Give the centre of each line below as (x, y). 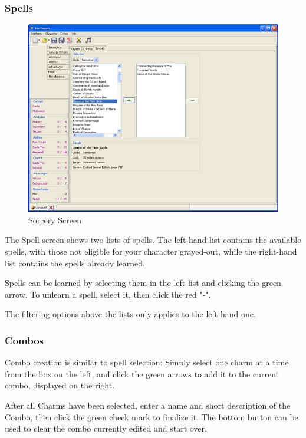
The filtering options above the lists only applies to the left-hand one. (130, 314)
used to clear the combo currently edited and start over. (106, 428)
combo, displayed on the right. (60, 385)
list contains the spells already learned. (75, 263)
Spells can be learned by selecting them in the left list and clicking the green (143, 283)
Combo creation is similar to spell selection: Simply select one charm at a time (147, 362)
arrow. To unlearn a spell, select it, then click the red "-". (108, 294)
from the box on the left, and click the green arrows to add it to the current (142, 373)
